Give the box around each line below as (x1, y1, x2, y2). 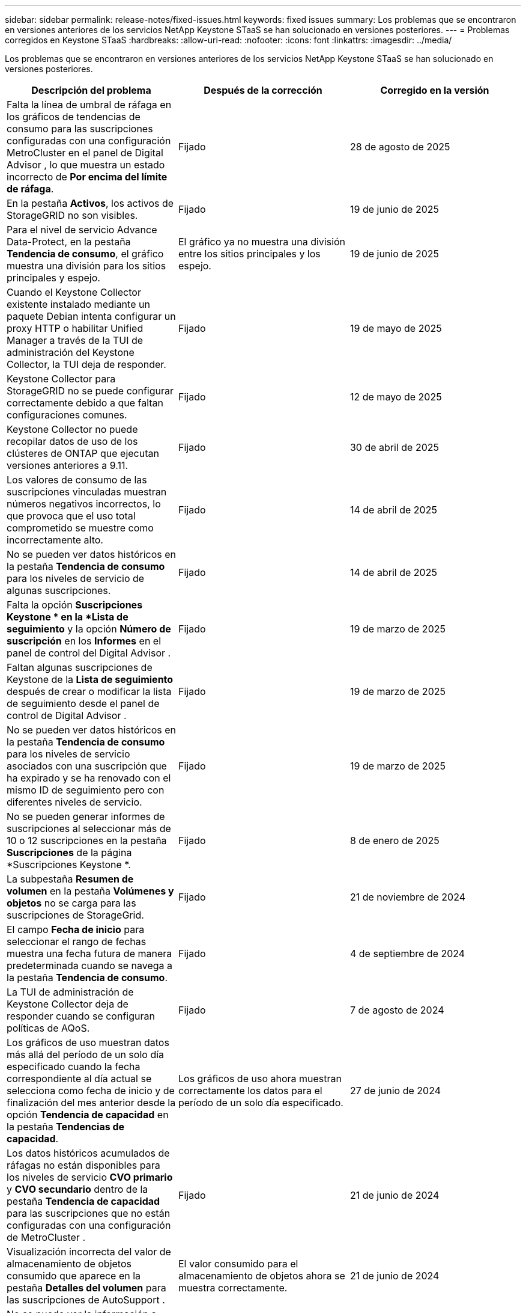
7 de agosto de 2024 (349, 1004, 444, 1016)
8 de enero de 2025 (349, 834, 440, 846)
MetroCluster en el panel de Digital (7, 147, 163, 159)
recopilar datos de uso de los (7, 435, 138, 447)
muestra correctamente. (178, 1282, 288, 1294)
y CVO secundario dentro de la (7, 1183, 148, 1195)
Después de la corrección (204, 84, 322, 96)
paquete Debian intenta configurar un (7, 310, 176, 322)
